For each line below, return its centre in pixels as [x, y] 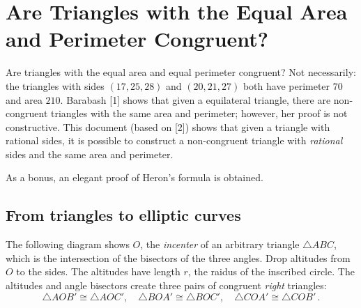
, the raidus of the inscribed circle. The [271, 271]
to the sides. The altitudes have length [98, 271]
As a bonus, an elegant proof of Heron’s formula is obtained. [135, 177]
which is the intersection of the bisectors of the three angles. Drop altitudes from [178, 257]
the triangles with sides [55, 85]
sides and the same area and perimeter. [90, 154]
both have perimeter [286, 85]
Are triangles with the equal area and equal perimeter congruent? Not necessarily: [181, 72]
